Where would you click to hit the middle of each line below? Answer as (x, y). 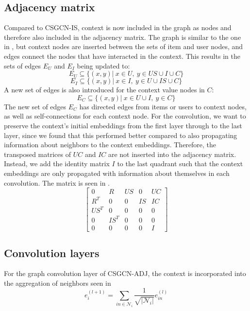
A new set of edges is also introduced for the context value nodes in (104, 90)
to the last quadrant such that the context (180, 164)
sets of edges (23, 65)
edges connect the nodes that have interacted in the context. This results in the (122, 56)
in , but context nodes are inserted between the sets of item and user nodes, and (124, 46)
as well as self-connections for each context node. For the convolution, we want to (125, 116)
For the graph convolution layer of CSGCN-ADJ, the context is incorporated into (125, 273)
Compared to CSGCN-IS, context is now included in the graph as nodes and (118, 27)
